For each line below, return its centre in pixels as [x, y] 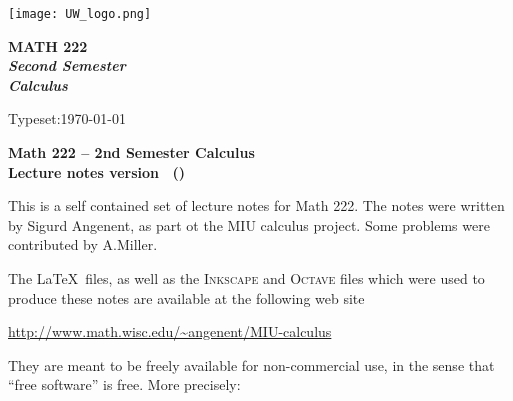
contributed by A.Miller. [83, 244]
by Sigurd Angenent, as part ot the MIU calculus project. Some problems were [249, 224]
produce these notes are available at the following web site [186, 297]
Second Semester [67, 65]
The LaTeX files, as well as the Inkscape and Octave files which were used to [246, 278]
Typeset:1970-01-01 [67, 118]
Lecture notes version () [96, 171]
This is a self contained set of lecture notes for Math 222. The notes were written [256, 205]
